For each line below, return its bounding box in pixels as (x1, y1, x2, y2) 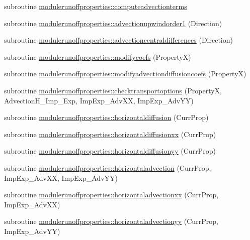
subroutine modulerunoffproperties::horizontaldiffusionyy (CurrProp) (4, 146, 216, 156)
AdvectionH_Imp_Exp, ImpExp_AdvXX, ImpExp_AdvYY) (4, 95, 194, 105)
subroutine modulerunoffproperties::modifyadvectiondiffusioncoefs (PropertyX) (4, 68, 246, 79)
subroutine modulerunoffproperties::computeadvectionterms (4, 1, 187, 11)
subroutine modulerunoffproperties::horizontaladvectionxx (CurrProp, (4, 189, 219, 200)
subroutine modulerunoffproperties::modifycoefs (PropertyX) (4, 51, 191, 62)
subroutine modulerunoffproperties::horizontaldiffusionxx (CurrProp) (4, 129, 216, 139)
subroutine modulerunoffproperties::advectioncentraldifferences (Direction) (4, 35, 233, 45)
